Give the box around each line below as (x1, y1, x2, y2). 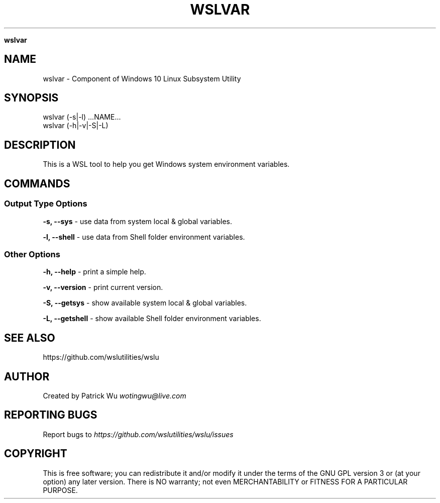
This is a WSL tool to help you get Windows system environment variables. (43, 160, 290, 169)
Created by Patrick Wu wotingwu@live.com (43, 391, 186, 400)
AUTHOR (4, 370, 50, 383)
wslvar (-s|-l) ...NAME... (43, 113, 121, 122)
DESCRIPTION (4, 138, 76, 151)
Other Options (4, 249, 60, 259)
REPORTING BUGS (4, 409, 97, 422)
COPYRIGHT (4, 447, 67, 460)
